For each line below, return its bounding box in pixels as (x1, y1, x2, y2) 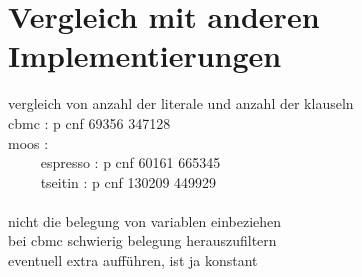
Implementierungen (8, 35, 282, 76)
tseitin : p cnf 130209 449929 (40, 171, 217, 192)
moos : (8, 132, 49, 153)
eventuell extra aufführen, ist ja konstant (8, 250, 258, 271)
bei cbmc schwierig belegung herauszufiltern (8, 230, 277, 251)
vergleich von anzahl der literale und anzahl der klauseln (8, 93, 354, 114)
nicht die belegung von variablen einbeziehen (8, 210, 282, 231)
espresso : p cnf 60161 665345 (40, 152, 221, 173)
